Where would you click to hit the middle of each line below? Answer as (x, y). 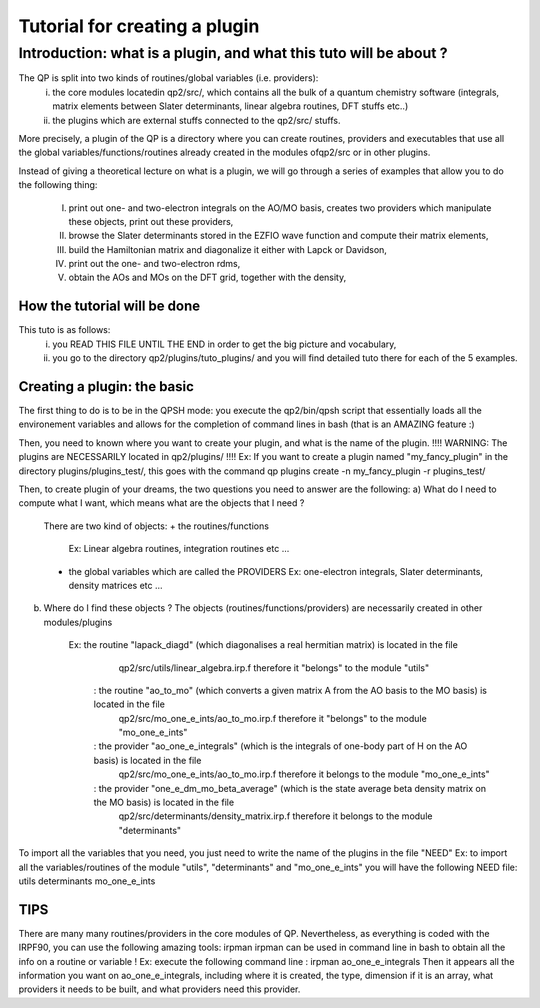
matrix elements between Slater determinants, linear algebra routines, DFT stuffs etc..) (230, 106)
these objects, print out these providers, (151, 221)
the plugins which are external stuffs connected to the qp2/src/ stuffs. (196, 120)
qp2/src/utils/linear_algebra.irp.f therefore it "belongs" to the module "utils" (274, 667)
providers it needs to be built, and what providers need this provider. (159, 989)
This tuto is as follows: (64, 330)
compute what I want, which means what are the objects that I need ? (161, 503)
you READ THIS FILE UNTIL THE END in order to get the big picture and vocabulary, (224, 344)
